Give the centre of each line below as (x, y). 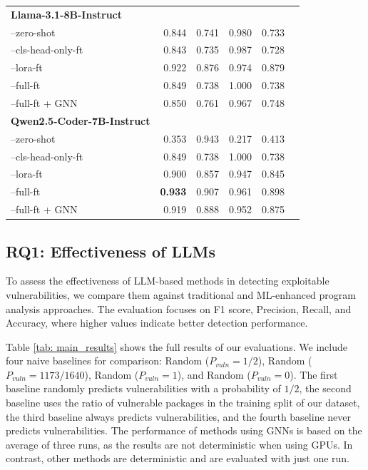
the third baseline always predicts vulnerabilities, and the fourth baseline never (179, 416)
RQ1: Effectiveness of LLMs (111, 251)
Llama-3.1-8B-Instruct (67, 14)
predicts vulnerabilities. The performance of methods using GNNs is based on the (184, 430)
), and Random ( (214, 374)
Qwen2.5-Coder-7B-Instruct (81, 120)
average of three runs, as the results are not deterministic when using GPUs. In (179, 444)
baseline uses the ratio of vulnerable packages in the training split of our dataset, (183, 403)
